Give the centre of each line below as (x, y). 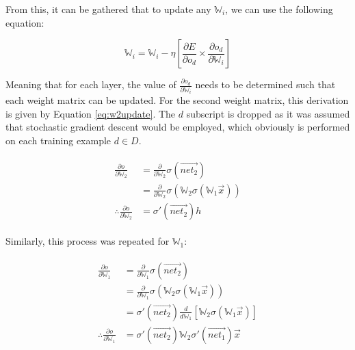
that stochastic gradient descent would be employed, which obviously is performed (178, 127)
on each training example (58, 140)
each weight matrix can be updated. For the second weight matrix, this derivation (177, 100)
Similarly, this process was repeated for (88, 241)
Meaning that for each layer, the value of (91, 84)
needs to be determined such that (265, 84)
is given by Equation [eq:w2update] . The (91, 113)
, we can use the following (279, 9)
